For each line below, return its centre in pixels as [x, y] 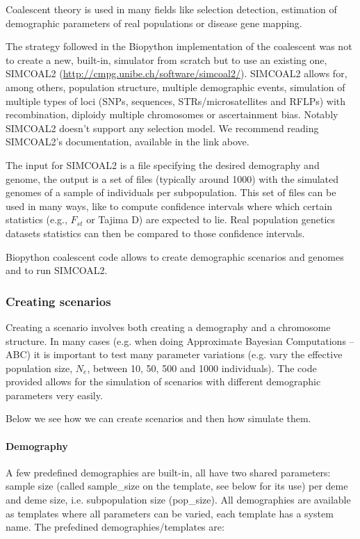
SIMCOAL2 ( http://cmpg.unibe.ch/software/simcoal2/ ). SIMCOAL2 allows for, [177, 73]
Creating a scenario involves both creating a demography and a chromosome [168, 327]
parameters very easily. [54, 395]
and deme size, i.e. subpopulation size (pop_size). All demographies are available [178, 500]
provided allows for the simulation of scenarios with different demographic [163, 381]
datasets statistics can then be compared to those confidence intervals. [155, 233]
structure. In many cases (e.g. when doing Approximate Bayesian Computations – [180, 340]
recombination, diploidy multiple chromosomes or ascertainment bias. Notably [172, 114]
